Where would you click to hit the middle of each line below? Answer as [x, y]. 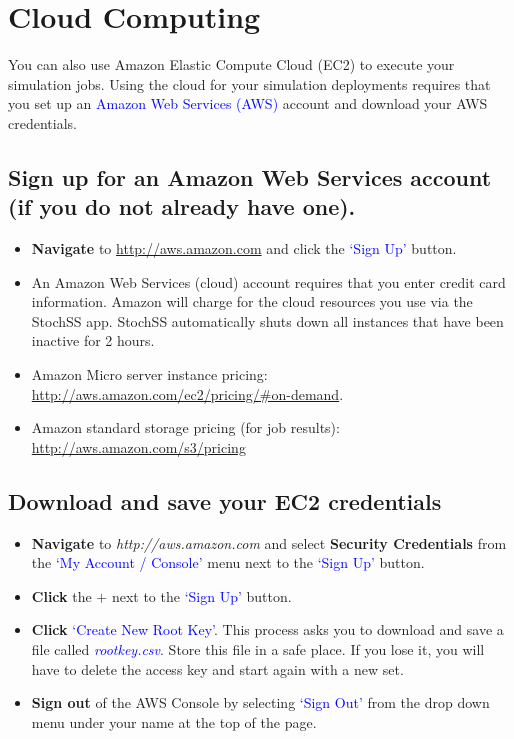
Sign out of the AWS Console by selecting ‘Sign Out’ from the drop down [260, 702]
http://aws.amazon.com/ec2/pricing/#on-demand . [187, 393]
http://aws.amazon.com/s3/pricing [138, 446]
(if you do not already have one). [182, 206]
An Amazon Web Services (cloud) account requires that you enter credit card [268, 281]
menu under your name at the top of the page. [174, 721]
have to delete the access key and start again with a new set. [217, 668]
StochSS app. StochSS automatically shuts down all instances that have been [267, 320]
